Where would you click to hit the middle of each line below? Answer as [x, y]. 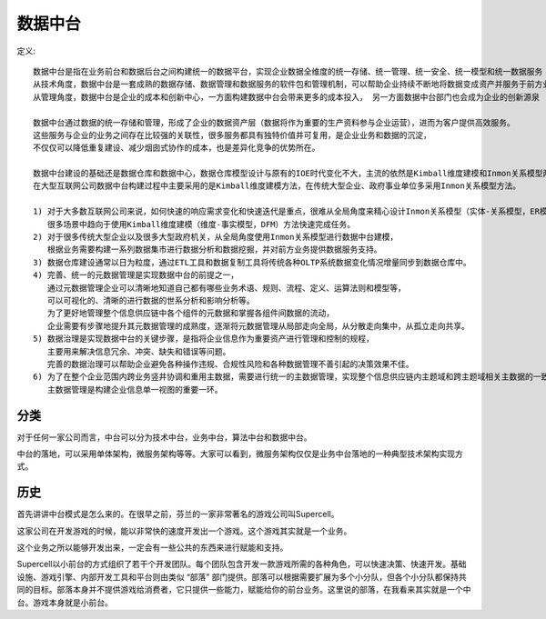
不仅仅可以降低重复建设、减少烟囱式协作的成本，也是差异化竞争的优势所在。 [177, 148]
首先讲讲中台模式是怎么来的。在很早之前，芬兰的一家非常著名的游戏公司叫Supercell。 [178, 514]
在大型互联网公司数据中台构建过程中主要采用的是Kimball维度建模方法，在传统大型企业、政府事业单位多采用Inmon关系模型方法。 [277, 186]
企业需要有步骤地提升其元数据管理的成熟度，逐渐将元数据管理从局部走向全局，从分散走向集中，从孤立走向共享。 [258, 326]
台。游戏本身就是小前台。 [65, 602]
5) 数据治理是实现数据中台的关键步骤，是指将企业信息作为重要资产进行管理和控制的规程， [204, 339]
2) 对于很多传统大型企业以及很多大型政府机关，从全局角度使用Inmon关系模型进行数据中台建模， [216, 237]
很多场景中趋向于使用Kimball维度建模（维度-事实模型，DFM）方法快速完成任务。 [201, 224]
